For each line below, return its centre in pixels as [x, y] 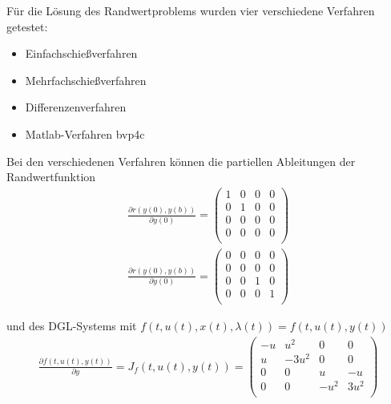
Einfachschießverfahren [81, 53]
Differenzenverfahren [76, 107]
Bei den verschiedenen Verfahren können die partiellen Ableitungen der [181, 161]
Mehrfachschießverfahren [86, 80]
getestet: [27, 26]
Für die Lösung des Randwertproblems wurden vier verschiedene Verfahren [191, 10]
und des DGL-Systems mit [72, 326]
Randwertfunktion [51, 177]
